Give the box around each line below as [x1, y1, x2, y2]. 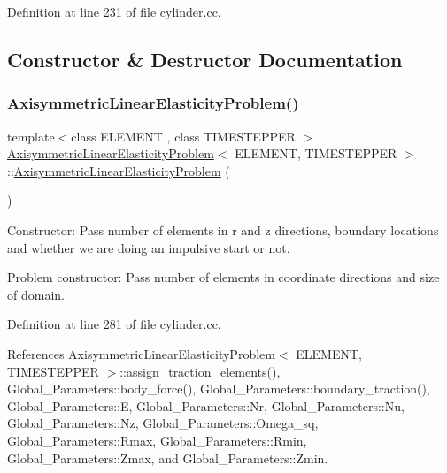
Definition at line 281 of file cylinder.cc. [7, 315, 221, 333]
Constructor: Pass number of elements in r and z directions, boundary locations [7, 220, 439, 239]
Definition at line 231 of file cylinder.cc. [7, 3, 221, 20]
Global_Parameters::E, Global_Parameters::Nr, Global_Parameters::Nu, [7, 396, 405, 415]
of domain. [7, 285, 65, 303]
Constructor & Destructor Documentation [7, 45, 403, 72]
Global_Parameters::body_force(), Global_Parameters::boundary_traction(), [7, 379, 430, 398]
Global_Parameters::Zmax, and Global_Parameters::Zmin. [7, 448, 328, 467]
